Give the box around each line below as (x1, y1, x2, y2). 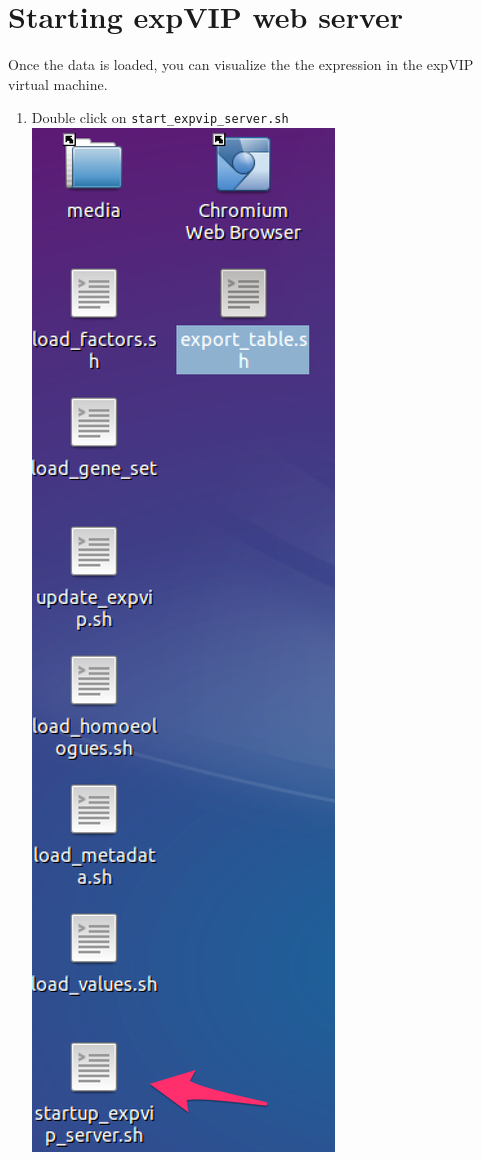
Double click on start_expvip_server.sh (31, 107, 289, 128)
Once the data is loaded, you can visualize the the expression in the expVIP (8, 54, 474, 75)
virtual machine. (8, 73, 108, 94)
